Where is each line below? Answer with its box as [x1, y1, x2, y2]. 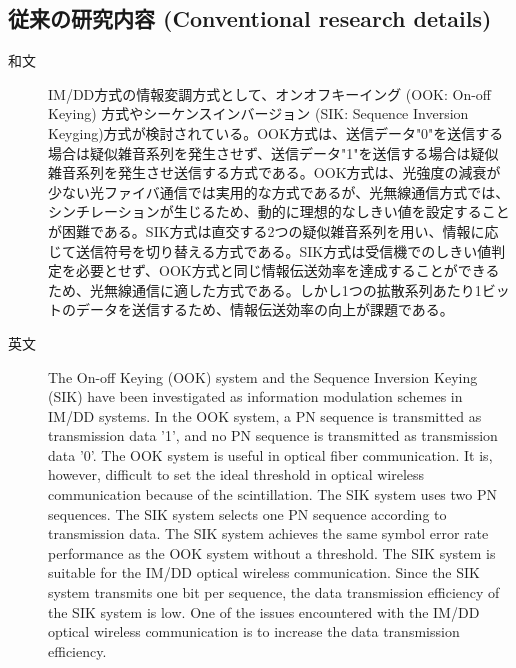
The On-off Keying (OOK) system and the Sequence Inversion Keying [48, 366, 478, 387]
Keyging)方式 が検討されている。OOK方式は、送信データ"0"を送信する [48, 122, 504, 143]
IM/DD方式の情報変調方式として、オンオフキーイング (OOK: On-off [48, 83, 492, 104]
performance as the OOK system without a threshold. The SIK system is [48, 542, 496, 563]
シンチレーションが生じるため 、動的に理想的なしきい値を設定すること [48, 201, 510, 222]
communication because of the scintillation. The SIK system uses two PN [48, 484, 497, 505]
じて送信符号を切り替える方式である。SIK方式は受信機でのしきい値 [48, 240, 492, 261]
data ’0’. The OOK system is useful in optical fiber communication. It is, [48, 444, 493, 465]
